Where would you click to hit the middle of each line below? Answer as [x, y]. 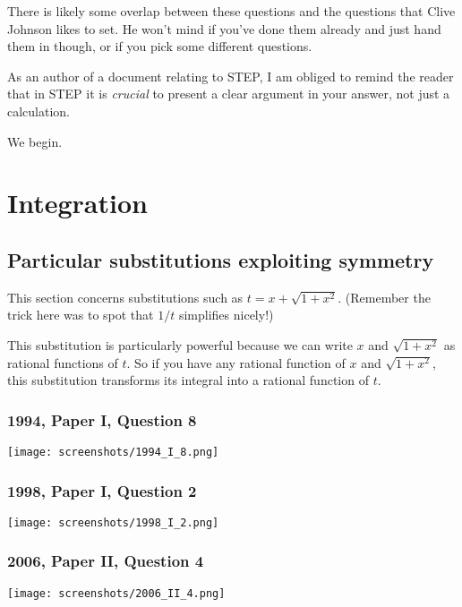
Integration [77, 203]
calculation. [39, 111]
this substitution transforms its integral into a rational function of [188, 380]
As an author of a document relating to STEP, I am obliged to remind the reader [231, 76]
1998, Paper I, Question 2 [102, 490]
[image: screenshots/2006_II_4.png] [116, 593]
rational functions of [63, 362]
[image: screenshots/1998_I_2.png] [113, 522]
